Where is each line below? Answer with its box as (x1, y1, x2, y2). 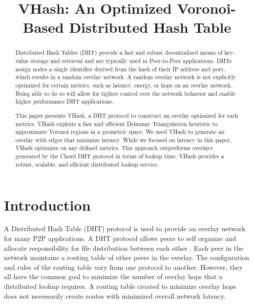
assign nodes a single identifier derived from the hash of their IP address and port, (15, 65, 225, 73)
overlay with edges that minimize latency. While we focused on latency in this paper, (15, 135, 232, 144)
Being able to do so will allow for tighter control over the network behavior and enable (15, 89, 236, 97)
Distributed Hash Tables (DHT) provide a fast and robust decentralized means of (15, 48, 223, 57)
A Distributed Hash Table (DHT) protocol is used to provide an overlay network (4, 223, 246, 234)
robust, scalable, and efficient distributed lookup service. (15, 160, 159, 168)
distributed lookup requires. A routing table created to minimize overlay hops (4, 281, 236, 291)
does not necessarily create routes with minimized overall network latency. (4, 290, 226, 301)
